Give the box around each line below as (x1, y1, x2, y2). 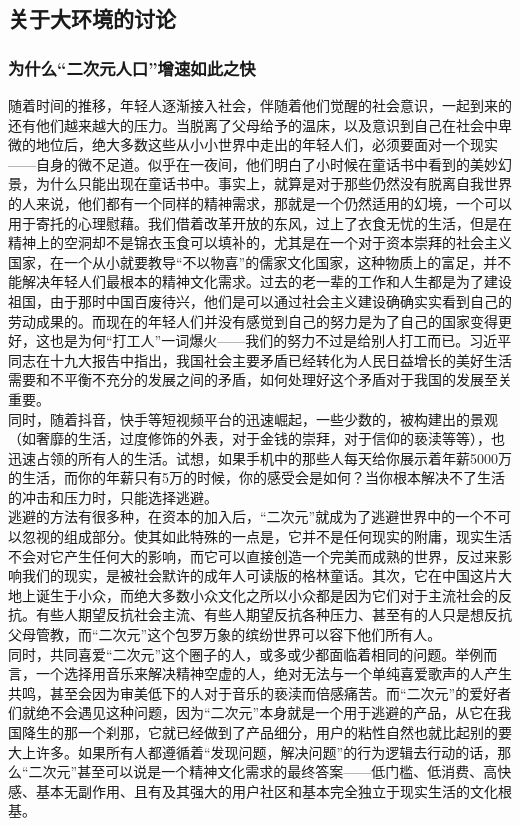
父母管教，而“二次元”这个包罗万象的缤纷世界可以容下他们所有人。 (8, 624, 442, 645)
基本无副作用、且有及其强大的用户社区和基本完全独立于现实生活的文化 (35, 780, 498, 801)
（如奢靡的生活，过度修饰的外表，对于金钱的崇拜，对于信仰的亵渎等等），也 (8, 428, 505, 449)
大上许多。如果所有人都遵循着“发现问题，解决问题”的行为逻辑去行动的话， (8, 741, 498, 762)
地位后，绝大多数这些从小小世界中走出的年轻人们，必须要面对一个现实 (35, 134, 498, 155)
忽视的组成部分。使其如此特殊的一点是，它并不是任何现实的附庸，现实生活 (21, 526, 512, 547)
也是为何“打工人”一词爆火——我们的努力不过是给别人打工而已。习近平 (49, 330, 512, 351)
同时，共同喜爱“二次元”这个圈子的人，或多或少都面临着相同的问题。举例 (8, 643, 484, 664)
